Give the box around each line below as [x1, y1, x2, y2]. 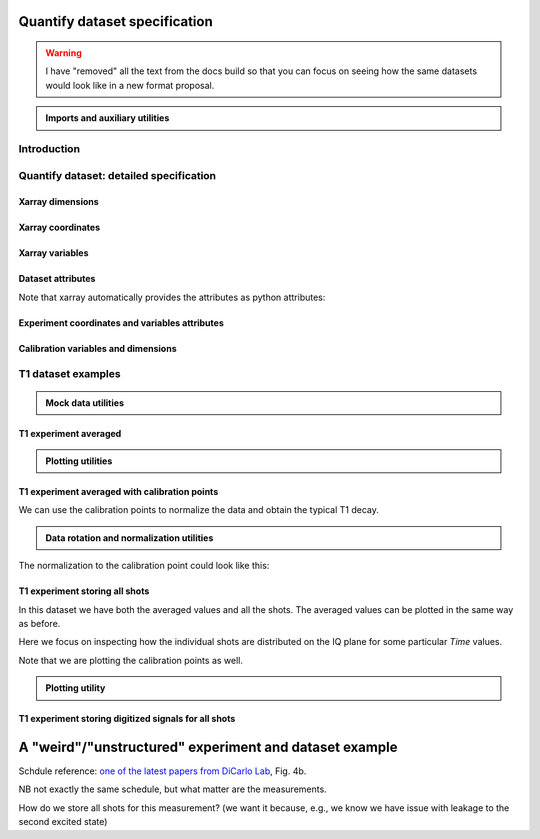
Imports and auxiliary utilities [45, 112, 170, 124]
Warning [45, 47, 82, 59]
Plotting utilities [45, 455, 113, 467]
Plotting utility [45, 682, 106, 694]
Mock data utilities [45, 396, 125, 409]
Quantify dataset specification [18, 13, 214, 30]
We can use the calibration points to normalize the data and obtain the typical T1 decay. [18, 504, 380, 516]
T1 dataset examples [18, 367, 121, 381]
